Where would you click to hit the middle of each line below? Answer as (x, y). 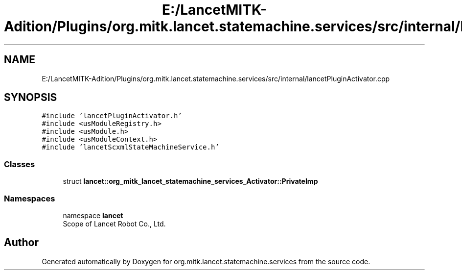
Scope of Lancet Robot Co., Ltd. (114, 224)
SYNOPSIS (31, 98)
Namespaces (30, 198)
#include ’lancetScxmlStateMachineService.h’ (130, 147)
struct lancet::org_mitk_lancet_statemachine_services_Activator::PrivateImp (190, 181)
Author (21, 243)
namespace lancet (93, 215)
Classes (20, 164)
